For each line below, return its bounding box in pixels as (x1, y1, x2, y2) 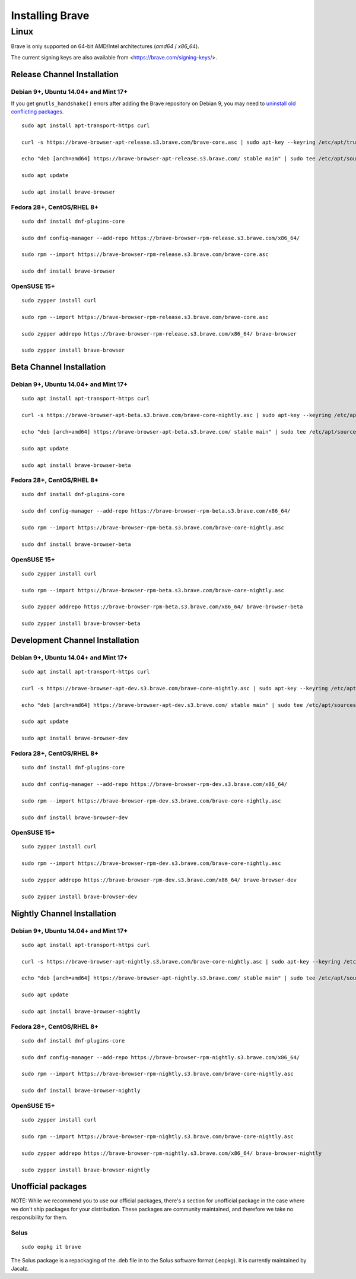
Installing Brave (11, 9, 90, 22)
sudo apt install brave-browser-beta (21, 462, 132, 469)
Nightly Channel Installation (11, 908, 117, 918)
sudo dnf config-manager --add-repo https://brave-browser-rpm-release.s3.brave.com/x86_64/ (21, 235, 300, 241)
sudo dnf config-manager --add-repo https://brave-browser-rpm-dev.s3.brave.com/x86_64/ (21, 781, 288, 787)
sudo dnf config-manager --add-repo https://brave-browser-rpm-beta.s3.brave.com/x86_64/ (21, 508, 291, 514)
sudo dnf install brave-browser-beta (21, 541, 132, 548)
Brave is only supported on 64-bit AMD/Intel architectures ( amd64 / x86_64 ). (11, 43, 200, 50)
